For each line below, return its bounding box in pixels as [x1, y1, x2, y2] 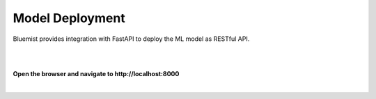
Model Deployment [13, 10, 125, 26]
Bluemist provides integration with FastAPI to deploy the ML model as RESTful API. [13, 35, 250, 43]
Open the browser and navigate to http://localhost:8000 [13, 69, 180, 78]
